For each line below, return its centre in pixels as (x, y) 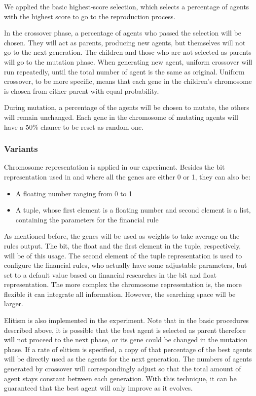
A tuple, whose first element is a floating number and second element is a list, (133, 210)
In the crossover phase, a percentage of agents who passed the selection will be (123, 33)
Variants (21, 149)
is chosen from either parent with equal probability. (82, 90)
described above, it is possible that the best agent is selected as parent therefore (125, 330)
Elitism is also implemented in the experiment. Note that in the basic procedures (127, 320)
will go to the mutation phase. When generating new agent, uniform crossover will (128, 61)
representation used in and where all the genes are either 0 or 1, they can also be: (127, 176)
